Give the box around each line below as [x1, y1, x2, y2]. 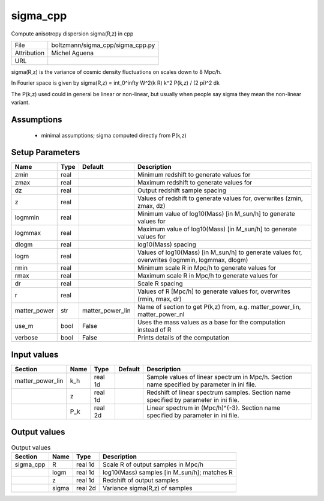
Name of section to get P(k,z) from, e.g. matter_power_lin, [137, 303, 301, 311]
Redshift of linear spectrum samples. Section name [146, 388, 291, 396]
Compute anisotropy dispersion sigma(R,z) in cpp [11, 30, 134, 37]
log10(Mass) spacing [137, 240, 196, 249]
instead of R [137, 326, 172, 334]
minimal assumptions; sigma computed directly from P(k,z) [41, 132, 187, 139]
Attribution [14, 49, 45, 57]
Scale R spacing [137, 279, 183, 288]
